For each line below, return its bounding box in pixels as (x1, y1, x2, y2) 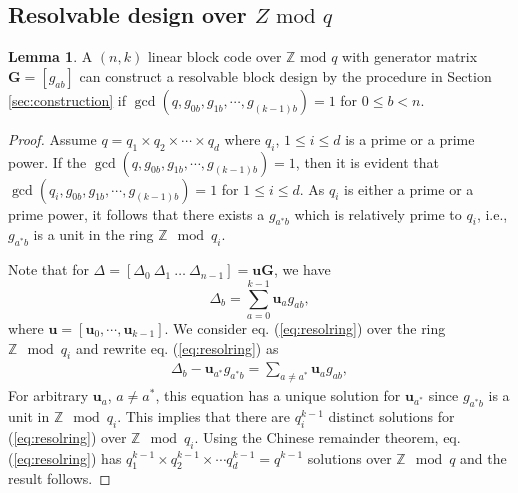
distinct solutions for (328, 405, 455, 426)
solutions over (307, 447, 392, 468)
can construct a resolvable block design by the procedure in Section (79, 65, 492, 86)
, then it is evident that (295, 151, 440, 172)
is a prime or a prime (345, 128, 475, 149)
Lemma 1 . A (8, 46, 93, 67)
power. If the (8, 151, 87, 172)
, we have (273, 259, 331, 280)
